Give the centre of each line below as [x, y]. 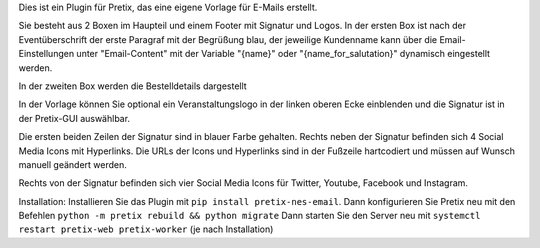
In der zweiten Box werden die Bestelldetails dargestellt [132, 86]
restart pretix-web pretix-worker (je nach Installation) [146, 229]
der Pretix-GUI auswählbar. [74, 118]
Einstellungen [46, 54]
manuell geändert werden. [72, 164]
